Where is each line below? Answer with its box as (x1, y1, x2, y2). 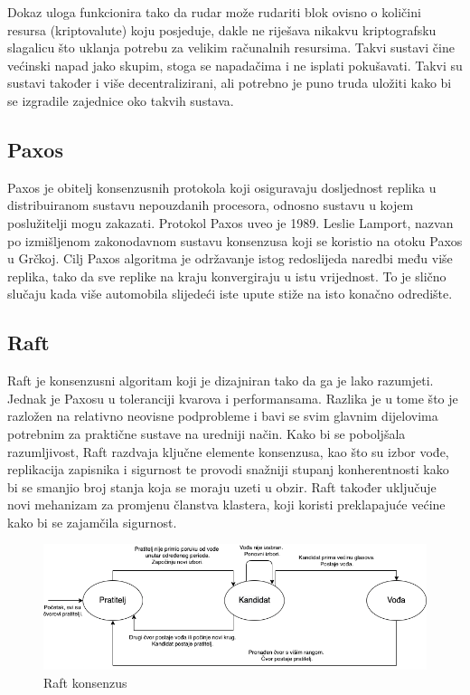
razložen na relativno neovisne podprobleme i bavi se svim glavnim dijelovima (7, 406, 438, 425)
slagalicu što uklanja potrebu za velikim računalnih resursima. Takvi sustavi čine (7, 38, 455, 57)
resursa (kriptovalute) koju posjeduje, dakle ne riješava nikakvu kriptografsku (7, 20, 437, 39)
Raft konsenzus (43, 672, 127, 691)
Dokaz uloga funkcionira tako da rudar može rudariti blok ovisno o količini (7, 3, 421, 21)
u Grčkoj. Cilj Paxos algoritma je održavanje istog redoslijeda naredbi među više (7, 249, 453, 268)
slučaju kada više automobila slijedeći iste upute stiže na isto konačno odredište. (7, 284, 453, 303)
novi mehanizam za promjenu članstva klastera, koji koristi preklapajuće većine (7, 495, 446, 514)
